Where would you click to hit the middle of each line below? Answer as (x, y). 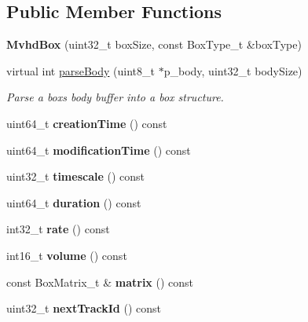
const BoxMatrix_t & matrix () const (100, 282)
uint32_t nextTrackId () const (84, 308)
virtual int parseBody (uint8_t (81, 70)
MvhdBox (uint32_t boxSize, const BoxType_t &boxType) (154, 44)
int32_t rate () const (58, 229)
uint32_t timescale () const (76, 176)
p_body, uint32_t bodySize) (233, 70)
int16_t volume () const (67, 255)
